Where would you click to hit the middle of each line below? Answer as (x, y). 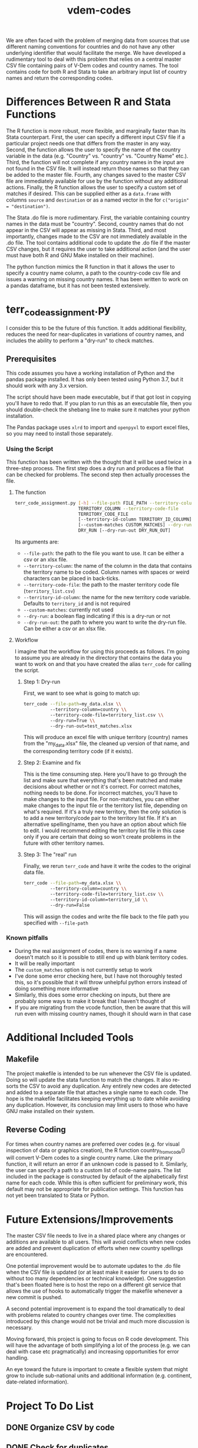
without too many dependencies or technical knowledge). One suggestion (96, 1278)
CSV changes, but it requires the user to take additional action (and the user (98, 249)
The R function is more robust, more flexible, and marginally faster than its (96, 131)
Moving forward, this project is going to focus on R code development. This (98, 1339)
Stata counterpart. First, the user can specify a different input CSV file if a (95, 137)
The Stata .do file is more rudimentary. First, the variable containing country (98, 218)
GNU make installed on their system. (50, 1111)
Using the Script (30, 449)
